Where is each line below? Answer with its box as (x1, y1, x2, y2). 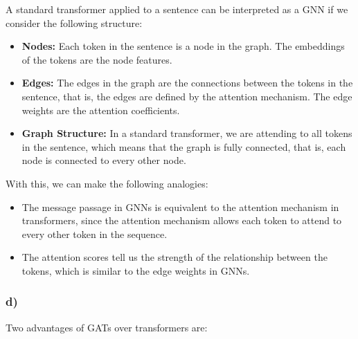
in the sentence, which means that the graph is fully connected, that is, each (21, 139, 346, 154)
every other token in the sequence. (21, 226, 168, 241)
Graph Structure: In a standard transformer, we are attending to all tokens (21, 126, 352, 140)
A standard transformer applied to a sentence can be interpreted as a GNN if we (6, 2, 348, 16)
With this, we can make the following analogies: (6, 176, 208, 190)
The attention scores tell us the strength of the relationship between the (21, 250, 328, 264)
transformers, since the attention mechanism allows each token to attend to (21, 213, 342, 228)
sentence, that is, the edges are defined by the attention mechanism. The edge (21, 89, 352, 103)
